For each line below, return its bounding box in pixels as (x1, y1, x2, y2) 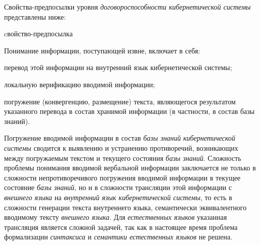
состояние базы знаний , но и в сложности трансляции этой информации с (4, 182, 232, 193)
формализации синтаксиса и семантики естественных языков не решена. (4, 231, 233, 242)
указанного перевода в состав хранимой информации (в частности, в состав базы (4, 106, 255, 116)
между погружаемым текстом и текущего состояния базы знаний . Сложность (4, 152, 241, 163)
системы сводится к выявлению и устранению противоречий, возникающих (4, 142, 238, 153)
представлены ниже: (4, 11, 66, 22)
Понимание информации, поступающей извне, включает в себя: (4, 45, 200, 55)
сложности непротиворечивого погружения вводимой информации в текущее (4, 172, 241, 182)
